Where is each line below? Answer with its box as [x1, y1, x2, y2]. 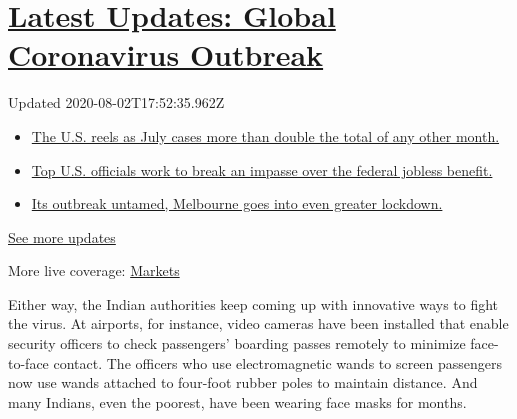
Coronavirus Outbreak [8, 34, 324, 75]
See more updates [8, 226, 116, 247]
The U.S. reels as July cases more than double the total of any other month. [31, 125, 500, 146]
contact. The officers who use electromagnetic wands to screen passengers [53, 352, 503, 373]
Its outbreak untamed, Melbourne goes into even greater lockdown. [31, 193, 443, 214]
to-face [8, 352, 49, 373]
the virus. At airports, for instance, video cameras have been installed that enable [8, 313, 509, 334]
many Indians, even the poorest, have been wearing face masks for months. [8, 391, 467, 412]
